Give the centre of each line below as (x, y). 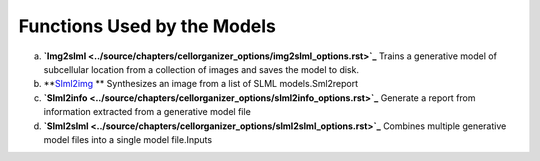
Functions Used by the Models (147, 26)
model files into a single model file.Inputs (128, 139)
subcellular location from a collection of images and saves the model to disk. (201, 69)
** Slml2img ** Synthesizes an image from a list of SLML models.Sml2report (201, 84)
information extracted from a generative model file (147, 112)
